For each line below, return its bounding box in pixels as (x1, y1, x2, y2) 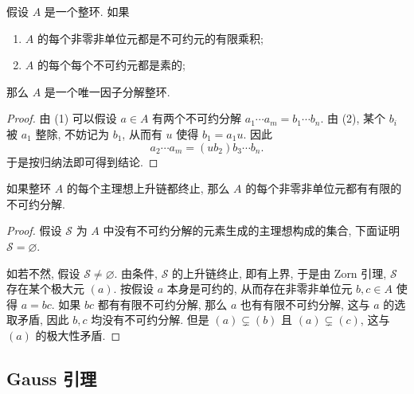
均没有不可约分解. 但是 (91, 311, 209, 328)
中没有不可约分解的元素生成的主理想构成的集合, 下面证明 (103, 222, 400, 239)
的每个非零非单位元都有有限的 (245, 180, 402, 197)
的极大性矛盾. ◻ (35, 326, 121, 343)
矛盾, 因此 (17, 311, 69, 328)
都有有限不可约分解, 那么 (97, 295, 228, 312)
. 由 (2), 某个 (320, 110, 386, 127)
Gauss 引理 (6, 365, 97, 390)
